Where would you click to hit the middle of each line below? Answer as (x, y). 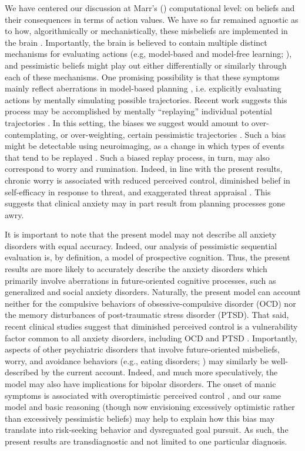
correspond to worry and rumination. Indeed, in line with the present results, (144, 169)
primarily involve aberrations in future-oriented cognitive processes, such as (140, 280)
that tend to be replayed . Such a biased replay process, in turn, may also (137, 157)
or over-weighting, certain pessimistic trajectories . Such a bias (173, 134)
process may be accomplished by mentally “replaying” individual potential (138, 111)
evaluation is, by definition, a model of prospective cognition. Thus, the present (148, 257)
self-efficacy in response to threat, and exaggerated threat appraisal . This (138, 191)
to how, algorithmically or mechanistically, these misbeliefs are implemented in (146, 31)
